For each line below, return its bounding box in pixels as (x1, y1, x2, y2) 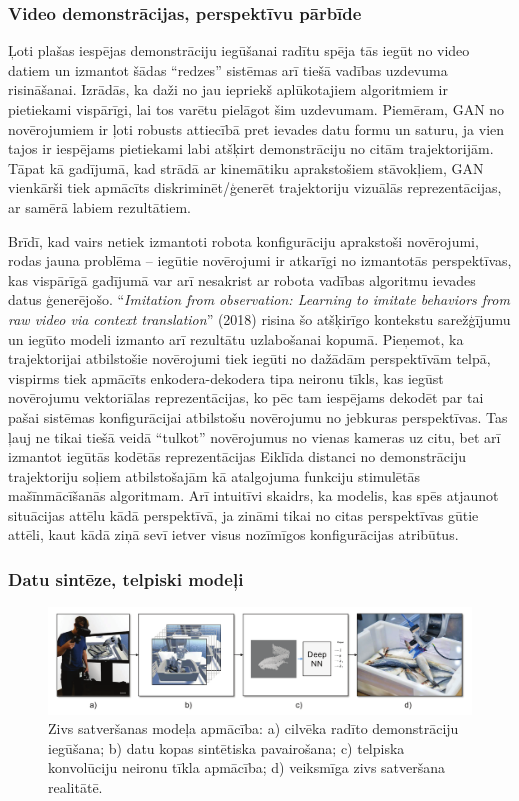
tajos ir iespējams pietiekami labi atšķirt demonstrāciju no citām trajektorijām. (8, 138, 494, 159)
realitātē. (48, 776, 103, 797)
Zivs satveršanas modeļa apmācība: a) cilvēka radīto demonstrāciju (48, 718, 459, 739)
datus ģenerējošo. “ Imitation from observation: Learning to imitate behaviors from (8, 289, 510, 310)
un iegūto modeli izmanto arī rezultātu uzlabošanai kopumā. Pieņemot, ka (8, 328, 464, 349)
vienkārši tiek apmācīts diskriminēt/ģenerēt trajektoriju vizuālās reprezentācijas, (8, 177, 502, 198)
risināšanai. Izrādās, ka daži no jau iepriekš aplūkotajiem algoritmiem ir (8, 79, 448, 100)
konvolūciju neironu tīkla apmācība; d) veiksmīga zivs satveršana (48, 757, 446, 778)
